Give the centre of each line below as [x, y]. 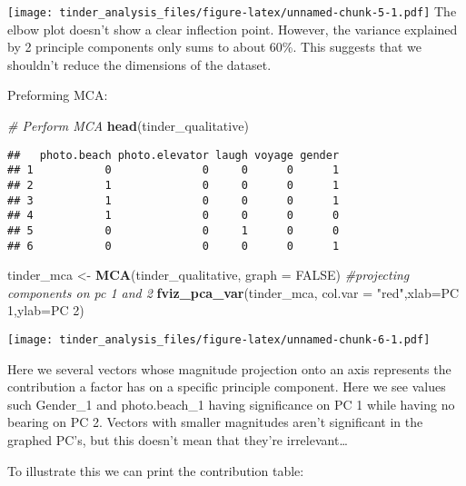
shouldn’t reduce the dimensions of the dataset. [139, 64]
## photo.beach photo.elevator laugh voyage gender [174, 155]
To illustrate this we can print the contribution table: [156, 470]
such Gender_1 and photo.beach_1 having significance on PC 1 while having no [231, 404]
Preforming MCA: [58, 95]
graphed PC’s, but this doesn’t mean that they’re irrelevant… [178, 440]
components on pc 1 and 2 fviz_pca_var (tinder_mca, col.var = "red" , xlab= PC [233, 292]
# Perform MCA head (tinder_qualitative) [128, 126]
